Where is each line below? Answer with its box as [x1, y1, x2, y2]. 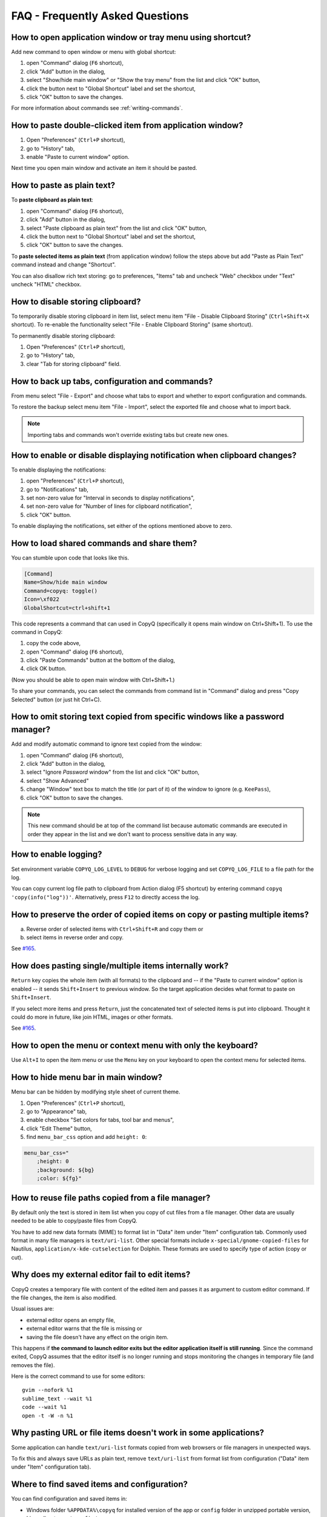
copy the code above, [26, 640, 81, 647]
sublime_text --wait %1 [22, 1395, 93, 1402]
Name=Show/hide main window [24, 579, 107, 586]
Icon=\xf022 [24, 596, 60, 603]
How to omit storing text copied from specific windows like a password [11, 712, 285, 722]
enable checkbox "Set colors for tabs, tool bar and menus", [26, 1117, 174, 1124]
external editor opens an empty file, [26, 1316, 116, 1323]
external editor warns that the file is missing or [26, 1325, 142, 1332]
